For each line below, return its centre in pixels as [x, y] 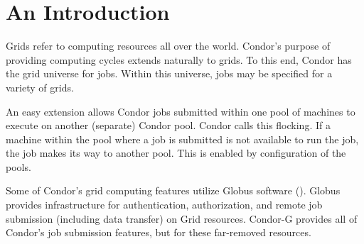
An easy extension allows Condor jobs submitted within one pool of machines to [181, 111]
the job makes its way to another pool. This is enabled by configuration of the [176, 153]
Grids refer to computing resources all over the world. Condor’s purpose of [168, 46]
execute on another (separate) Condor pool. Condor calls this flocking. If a [168, 125]
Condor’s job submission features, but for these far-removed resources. [159, 232]
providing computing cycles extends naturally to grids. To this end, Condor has [179, 59]
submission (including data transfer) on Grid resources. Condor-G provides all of [182, 218]
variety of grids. [40, 87]
